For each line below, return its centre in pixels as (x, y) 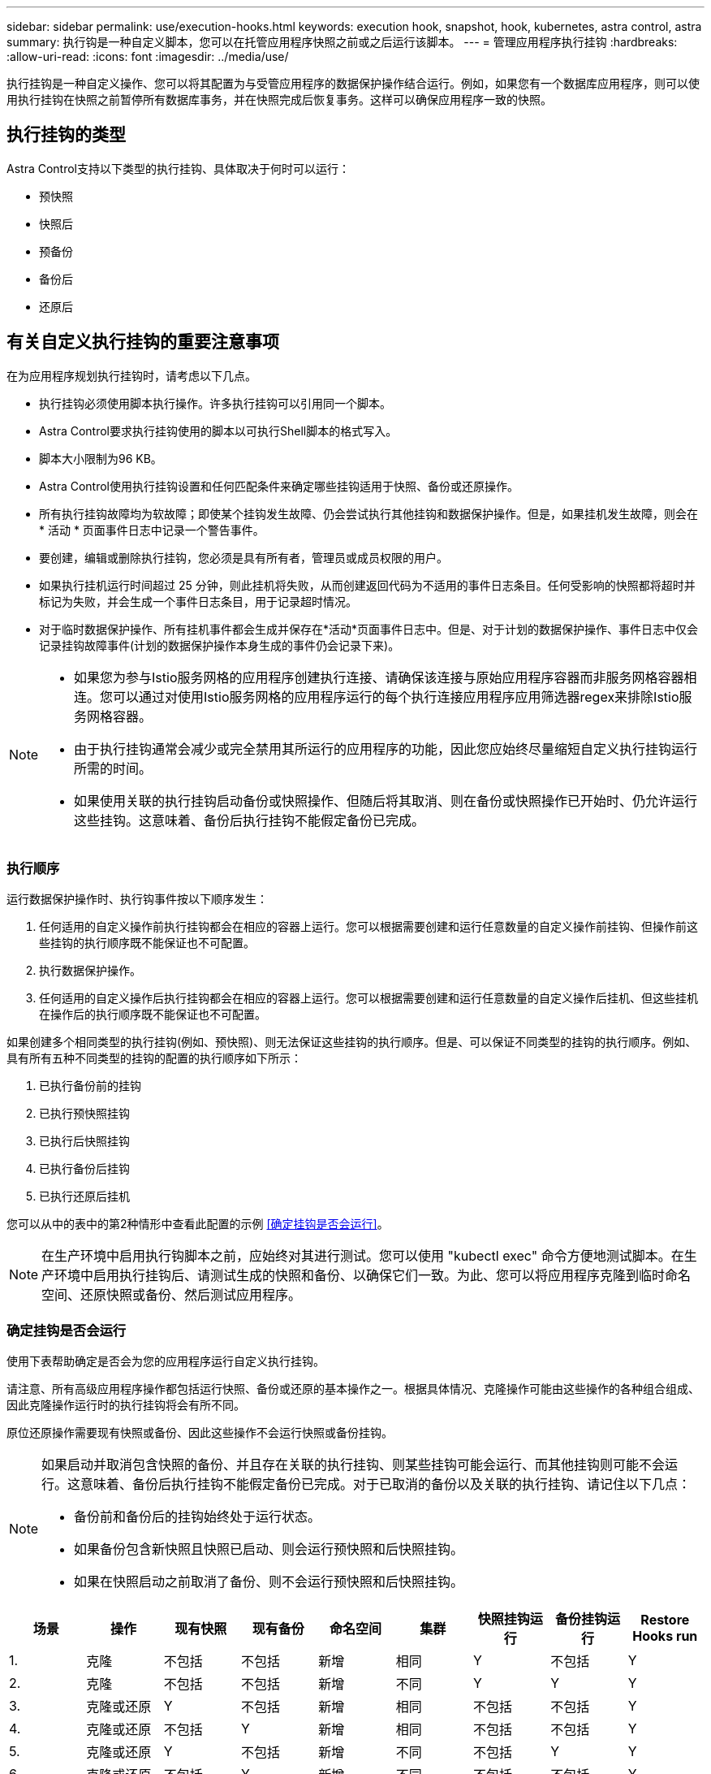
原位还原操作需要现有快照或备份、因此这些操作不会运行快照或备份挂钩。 (200, 1433)
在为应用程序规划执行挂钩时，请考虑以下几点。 (131, 375)
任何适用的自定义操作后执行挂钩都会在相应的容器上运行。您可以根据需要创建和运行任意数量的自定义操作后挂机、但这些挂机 (368, 998)
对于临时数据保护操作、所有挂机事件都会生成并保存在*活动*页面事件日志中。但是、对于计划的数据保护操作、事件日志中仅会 (369, 629)
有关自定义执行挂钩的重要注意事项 (143, 342)
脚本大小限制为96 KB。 (101, 458)
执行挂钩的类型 (66, 135)
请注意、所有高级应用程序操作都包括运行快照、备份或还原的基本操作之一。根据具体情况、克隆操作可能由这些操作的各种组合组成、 (353, 1389)
